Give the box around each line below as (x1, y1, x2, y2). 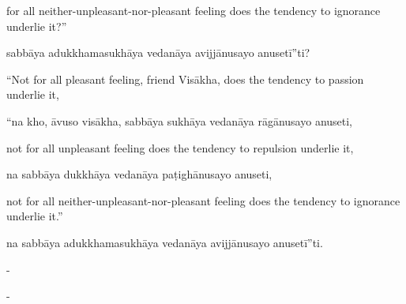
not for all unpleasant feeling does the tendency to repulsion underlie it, (6, 139, 354, 156)
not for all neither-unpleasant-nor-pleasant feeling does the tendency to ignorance (6, 192, 400, 208)
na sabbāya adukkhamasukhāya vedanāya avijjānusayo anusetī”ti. (6, 234, 323, 250)
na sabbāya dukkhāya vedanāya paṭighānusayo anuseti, (6, 166, 273, 182)
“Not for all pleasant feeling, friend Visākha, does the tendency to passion (6, 70, 364, 87)
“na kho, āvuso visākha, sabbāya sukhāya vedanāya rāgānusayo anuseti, (6, 112, 353, 129)
